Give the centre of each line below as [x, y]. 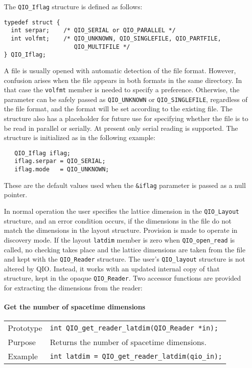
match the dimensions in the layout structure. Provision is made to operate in [121, 230]
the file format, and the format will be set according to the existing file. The [118, 109]
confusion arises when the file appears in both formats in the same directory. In [123, 80]
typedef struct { [32, 22]
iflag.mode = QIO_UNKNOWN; [62, 170]
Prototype [25, 328]
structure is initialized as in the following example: [80, 137]
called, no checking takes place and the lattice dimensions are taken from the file [125, 249]
